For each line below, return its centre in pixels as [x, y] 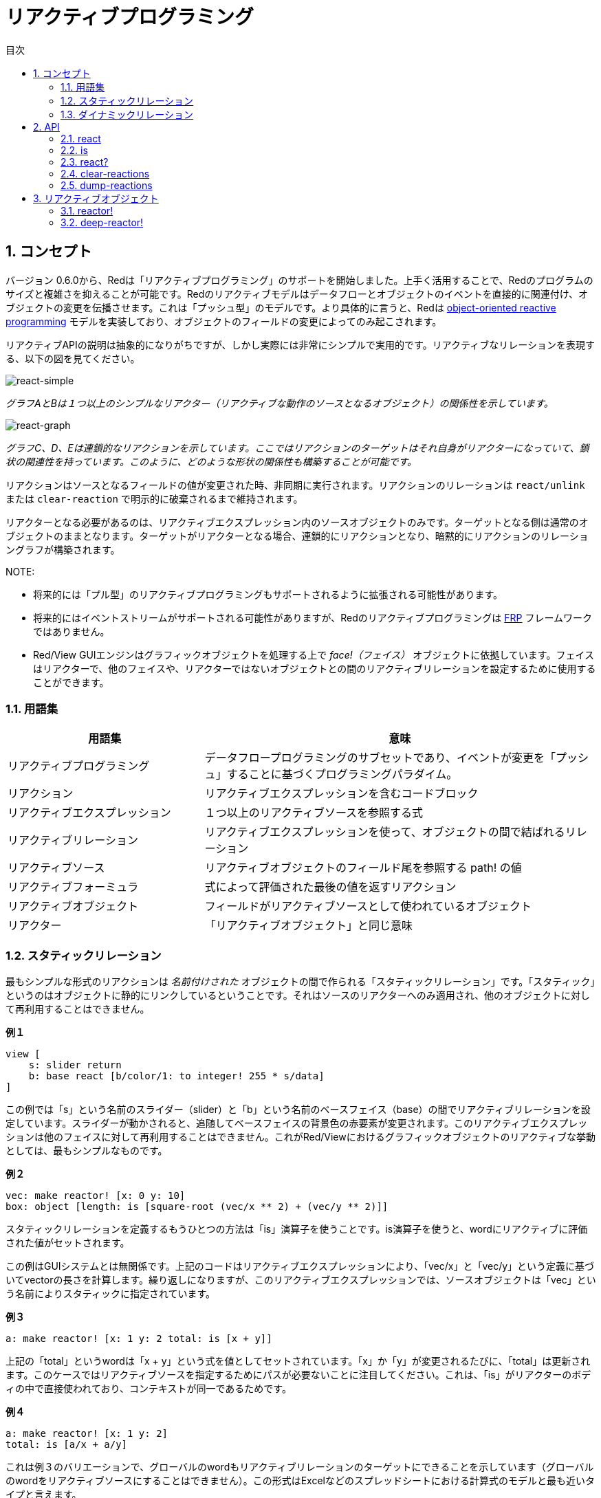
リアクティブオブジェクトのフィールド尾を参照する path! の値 [363, 868]
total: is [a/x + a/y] [67, 1445]
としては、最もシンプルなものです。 [87, 1151]
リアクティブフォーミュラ [73, 887]
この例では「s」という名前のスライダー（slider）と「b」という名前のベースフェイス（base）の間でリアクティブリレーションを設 [298, 1110]
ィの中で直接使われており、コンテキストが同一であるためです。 [149, 1389]
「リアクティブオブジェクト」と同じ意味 [308, 926]
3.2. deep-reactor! [102, 222]
